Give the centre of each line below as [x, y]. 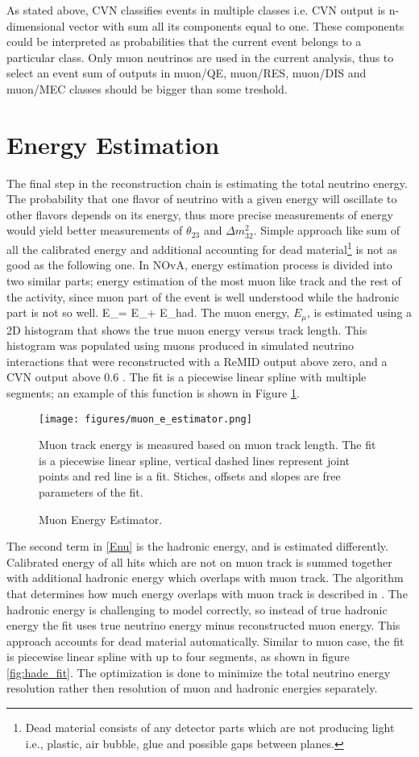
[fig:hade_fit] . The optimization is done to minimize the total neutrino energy [199, 672]
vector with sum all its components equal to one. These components [236, 25]
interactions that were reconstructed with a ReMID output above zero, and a [197, 361]
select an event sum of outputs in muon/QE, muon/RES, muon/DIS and [187, 73]
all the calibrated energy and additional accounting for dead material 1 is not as [202, 248]
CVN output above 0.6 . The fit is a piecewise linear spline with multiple [187, 377]
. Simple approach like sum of [327, 230]
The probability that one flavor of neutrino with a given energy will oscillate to [202, 199]
